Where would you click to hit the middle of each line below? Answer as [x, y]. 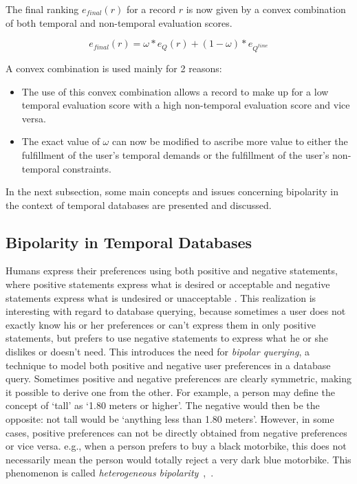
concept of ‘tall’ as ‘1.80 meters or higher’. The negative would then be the [163, 405]
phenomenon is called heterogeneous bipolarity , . [110, 473]
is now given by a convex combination [266, 9]
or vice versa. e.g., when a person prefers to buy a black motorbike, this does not [176, 446]
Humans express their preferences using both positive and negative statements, [172, 271]
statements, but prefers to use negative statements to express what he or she [167, 338]
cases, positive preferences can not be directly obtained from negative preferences [176, 432]
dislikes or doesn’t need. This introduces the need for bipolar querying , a [158, 352]
